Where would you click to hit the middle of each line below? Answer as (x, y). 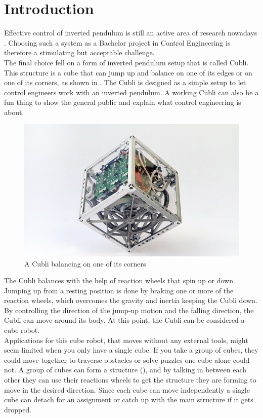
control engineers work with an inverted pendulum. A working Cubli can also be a (131, 92)
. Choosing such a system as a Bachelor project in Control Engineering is (117, 42)
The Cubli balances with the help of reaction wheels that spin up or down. (120, 280)
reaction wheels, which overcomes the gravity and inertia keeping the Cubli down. (131, 300)
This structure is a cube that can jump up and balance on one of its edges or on (128, 72)
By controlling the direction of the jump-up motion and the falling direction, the (129, 310)
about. (14, 112)
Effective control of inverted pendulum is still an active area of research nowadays (131, 33)
